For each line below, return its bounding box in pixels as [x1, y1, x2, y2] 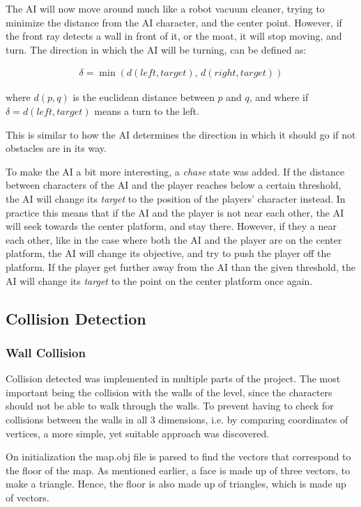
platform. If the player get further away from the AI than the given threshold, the [6, 259, 355, 274]
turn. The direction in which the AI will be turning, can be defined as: [6, 42, 307, 56]
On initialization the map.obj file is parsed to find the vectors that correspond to [6, 449, 351, 464]
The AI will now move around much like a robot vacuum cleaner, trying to [6, 1, 325, 15]
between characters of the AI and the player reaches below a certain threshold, [6, 178, 341, 192]
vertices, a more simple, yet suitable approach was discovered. [6, 426, 270, 440]
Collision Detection [6, 307, 146, 329]
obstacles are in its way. [6, 141, 107, 155]
